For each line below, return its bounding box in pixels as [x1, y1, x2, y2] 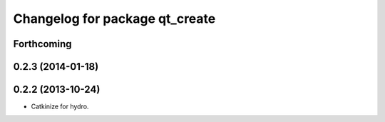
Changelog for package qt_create [13, 11, 216, 26]
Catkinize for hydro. [31, 102, 89, 111]
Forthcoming [13, 38, 72, 50]
